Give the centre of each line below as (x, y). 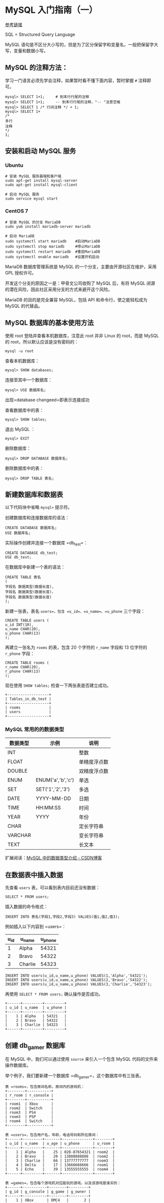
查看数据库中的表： (24, 410)
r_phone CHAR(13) (23, 671)
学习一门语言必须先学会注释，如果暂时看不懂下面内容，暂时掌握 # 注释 (76, 80)
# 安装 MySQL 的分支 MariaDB (33, 222)
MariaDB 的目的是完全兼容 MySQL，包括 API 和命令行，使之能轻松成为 (76, 299)
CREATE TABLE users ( (27, 621)
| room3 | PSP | (29, 1117)
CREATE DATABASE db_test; (31, 553)
